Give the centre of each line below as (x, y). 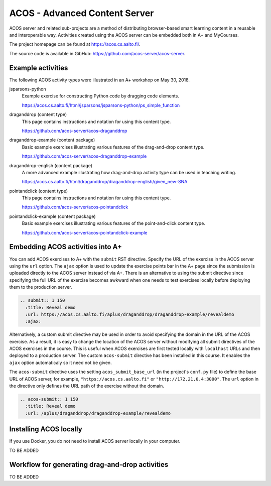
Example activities (39, 68)
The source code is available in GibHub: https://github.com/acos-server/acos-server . (97, 53)
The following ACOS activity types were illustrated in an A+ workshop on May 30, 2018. (100, 80)
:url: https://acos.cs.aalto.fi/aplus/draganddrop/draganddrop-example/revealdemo (130, 314)
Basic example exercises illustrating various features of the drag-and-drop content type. (113, 147)
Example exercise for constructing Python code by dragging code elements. (100, 96)
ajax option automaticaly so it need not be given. (61, 362)
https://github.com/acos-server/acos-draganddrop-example (84, 156)
